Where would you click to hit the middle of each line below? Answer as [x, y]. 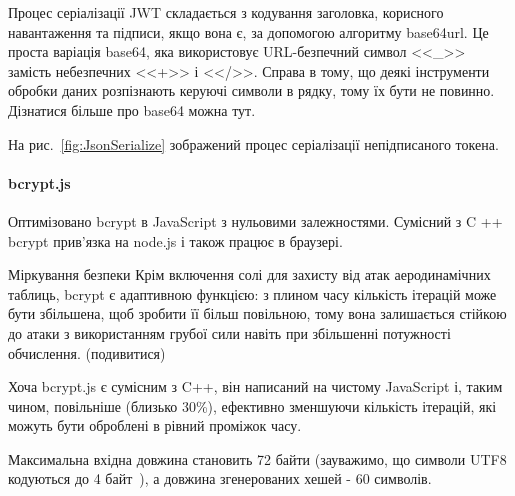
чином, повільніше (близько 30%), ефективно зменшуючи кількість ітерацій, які [252, 405]
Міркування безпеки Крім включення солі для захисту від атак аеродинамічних [249, 274]
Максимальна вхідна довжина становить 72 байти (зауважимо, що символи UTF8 [257, 458]
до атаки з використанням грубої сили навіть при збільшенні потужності [229, 332]
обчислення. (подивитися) [87, 352]
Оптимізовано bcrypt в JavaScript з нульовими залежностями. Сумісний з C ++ [255, 220]
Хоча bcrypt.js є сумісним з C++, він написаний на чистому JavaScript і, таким [255, 386]
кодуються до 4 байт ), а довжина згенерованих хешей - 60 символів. [220, 478]
